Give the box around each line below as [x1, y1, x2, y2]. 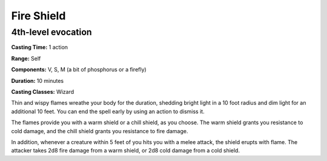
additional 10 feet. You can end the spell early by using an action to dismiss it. [11, 108, 205, 115]
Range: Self [11, 54, 41, 62]
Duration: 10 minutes [11, 77, 64, 84]
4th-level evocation [11, 27, 92, 38]
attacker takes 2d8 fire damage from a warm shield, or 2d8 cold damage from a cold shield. [11, 147, 240, 154]
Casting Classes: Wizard [11, 88, 74, 95]
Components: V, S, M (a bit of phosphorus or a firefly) [11, 66, 147, 73]
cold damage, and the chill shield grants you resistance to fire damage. [11, 127, 188, 134]
